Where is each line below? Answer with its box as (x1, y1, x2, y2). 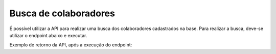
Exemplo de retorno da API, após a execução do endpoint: (9, 42, 132, 48)
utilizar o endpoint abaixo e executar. (9, 32, 87, 38)
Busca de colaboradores (9, 8, 115, 19)
